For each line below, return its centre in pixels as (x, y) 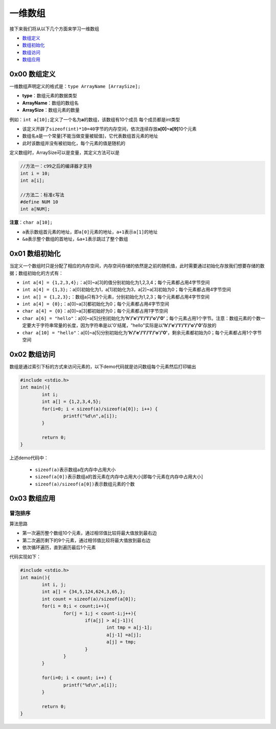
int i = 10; (35, 173)
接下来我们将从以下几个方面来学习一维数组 (54, 29)
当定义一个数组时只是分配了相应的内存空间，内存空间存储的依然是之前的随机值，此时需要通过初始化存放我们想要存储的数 (137, 266)
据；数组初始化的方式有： (36, 273)
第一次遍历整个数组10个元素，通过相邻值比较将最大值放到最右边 (89, 533)
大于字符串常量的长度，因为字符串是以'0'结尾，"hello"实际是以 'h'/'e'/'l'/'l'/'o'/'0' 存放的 (124, 326)
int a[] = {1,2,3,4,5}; (72, 402)
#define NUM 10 (39, 202)
